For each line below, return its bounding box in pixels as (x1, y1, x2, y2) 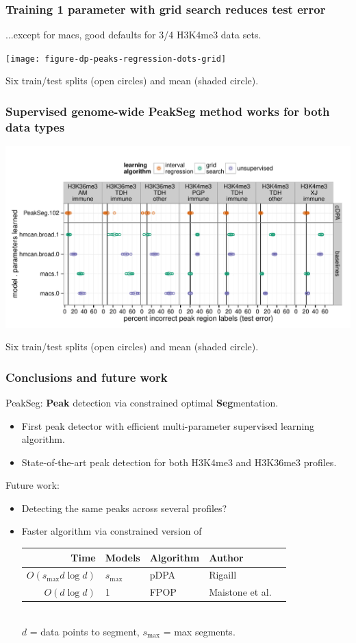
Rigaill (209, 568, 237, 582)
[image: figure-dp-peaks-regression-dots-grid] (5, 53, 227, 64)
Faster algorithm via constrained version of (21, 524, 202, 538)
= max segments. (163, 624, 236, 638)
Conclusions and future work (5, 368, 168, 385)
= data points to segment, (29, 624, 140, 638)
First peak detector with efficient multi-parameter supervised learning (21, 418, 315, 433)
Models (105, 550, 140, 564)
